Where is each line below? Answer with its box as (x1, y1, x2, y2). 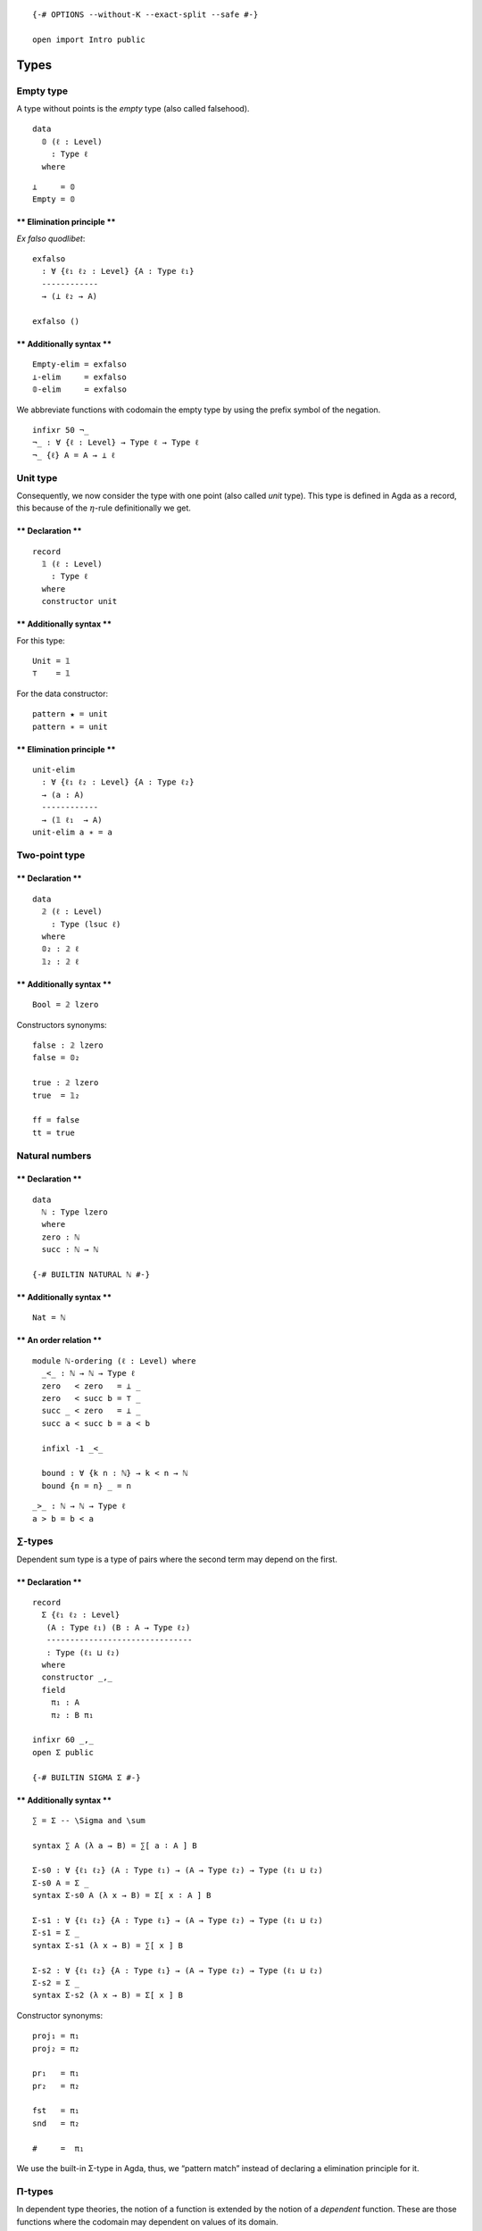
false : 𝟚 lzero (32, 1041, 104, 1050)
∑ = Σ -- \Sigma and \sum (32, 1815, 146, 1825)
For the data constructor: (16, 688, 109, 699)
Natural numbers (16, 1149, 92, 1162)
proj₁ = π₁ (32, 2031, 80, 2041)
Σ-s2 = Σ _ (32, 1978, 80, 1987)
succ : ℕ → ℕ (41, 1245, 99, 1255)
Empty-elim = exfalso (32, 360, 127, 369)
